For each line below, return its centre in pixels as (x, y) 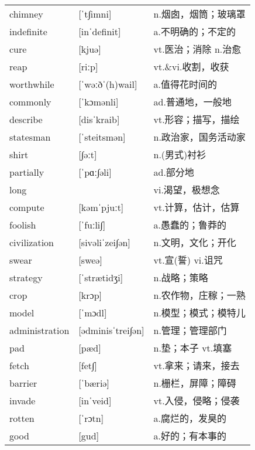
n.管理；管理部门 (190, 330)
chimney (26, 13)
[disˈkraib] (99, 119)
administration (39, 330)
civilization (32, 242)
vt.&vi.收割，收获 (191, 67)
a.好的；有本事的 (190, 436)
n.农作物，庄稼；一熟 (199, 295)
